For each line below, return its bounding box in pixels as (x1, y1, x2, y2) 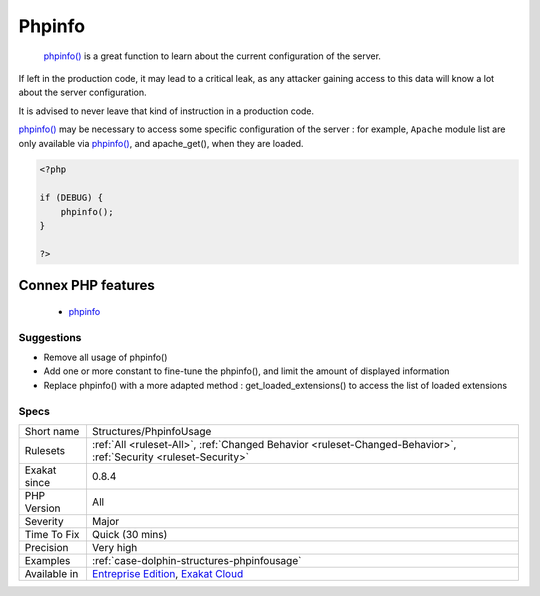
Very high (91, 540, 138, 554)
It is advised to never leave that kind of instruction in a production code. (18, 105, 315, 117)
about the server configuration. (18, 86, 147, 99)
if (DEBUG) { (39, 192, 104, 204)
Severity (24, 514, 64, 528)
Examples (24, 553, 71, 567)
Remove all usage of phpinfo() (43, 351, 168, 363)
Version (24, 501, 61, 515)
